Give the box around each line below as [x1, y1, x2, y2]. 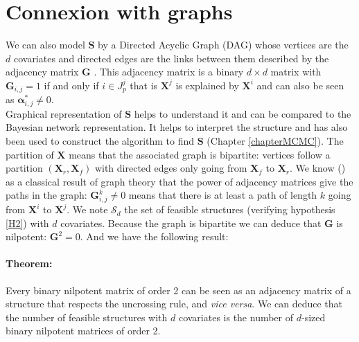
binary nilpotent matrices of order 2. [6, 323, 161, 338]
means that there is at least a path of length [128, 188, 317, 202]
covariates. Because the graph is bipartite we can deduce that [60, 215, 322, 230]
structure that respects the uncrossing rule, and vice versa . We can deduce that [6, 296, 343, 311]
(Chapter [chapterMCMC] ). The [207, 134, 344, 147]
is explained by [175, 78, 239, 92]
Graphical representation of [6, 106, 122, 120]
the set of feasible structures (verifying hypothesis [124, 202, 335, 217]
